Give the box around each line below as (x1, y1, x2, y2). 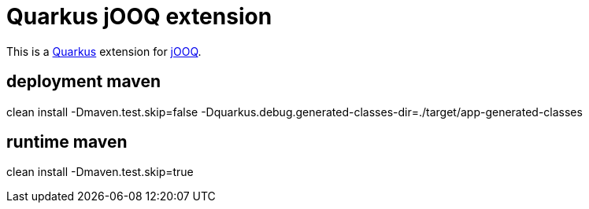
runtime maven (6, 132, 128, 152)
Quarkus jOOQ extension (6, 3, 272, 30)
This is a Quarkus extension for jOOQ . (6, 44, 202, 58)
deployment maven (6, 71, 161, 92)
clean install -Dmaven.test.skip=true (6, 165, 194, 179)
